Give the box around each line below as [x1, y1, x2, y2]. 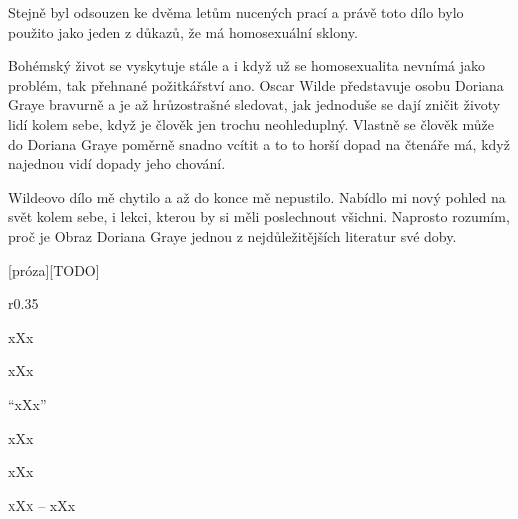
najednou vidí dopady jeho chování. [8, 153, 226, 174]
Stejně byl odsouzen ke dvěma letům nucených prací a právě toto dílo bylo [8, 2, 464, 22]
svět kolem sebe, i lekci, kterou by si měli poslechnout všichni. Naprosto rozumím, [8, 206, 510, 227]
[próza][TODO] [8, 259, 100, 280]
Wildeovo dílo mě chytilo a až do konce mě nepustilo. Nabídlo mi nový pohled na [8, 186, 506, 207]
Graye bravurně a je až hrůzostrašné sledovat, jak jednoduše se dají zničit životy [8, 94, 501, 115]
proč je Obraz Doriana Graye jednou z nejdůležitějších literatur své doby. [8, 225, 457, 246]
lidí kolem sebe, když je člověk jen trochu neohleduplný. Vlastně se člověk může [8, 113, 494, 134]
